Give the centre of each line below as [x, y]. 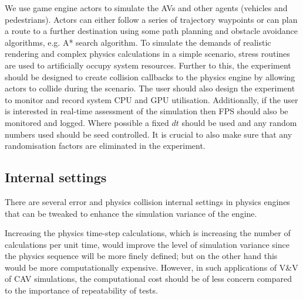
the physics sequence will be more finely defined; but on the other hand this [141, 256]
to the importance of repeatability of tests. [81, 290]
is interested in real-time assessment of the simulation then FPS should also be [147, 111]
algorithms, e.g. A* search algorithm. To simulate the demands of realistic [138, 42]
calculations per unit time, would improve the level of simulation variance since [147, 244]
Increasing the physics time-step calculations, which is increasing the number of [148, 233]
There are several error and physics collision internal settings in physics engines [147, 201]
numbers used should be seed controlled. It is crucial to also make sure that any [149, 134]
